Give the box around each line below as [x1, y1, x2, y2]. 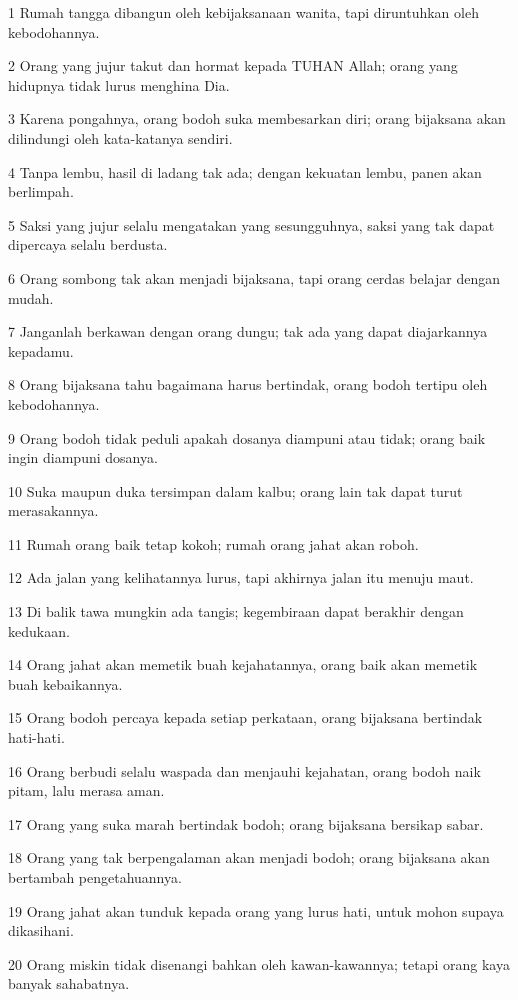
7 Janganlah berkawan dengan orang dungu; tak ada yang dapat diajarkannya [8, 321, 488, 342]
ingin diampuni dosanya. [8, 447, 158, 468]
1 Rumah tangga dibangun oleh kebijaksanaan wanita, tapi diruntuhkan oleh [8, 2, 479, 22]
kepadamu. [8, 340, 74, 361]
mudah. [8, 287, 54, 308]
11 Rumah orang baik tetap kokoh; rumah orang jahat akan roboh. [8, 533, 419, 554]
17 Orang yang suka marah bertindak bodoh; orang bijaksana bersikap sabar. [8, 813, 484, 834]
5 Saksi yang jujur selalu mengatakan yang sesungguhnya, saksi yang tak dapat [8, 214, 495, 235]
